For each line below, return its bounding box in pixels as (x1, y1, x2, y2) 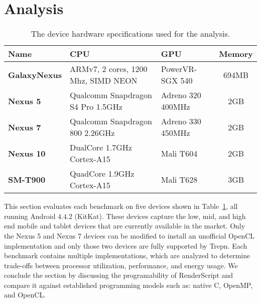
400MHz (161, 101, 190, 113)
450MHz (161, 127, 190, 139)
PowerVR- (161, 63, 197, 75)
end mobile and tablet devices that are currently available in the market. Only (4, 220, 245, 231)
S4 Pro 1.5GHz (69, 101, 122, 113)
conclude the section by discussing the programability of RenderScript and (4, 270, 233, 280)
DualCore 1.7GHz (69, 141, 132, 154)
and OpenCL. (4, 289, 46, 300)
